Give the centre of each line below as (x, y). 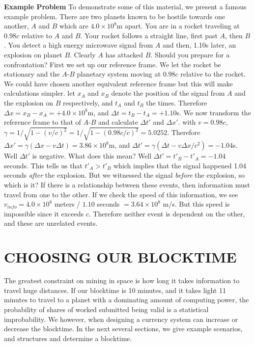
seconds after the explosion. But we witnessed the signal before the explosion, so (124, 175)
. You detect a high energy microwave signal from (79, 45)
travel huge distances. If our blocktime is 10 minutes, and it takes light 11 (115, 290)
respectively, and (88, 102)
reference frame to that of (42, 122)
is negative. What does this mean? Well (92, 156)
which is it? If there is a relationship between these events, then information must (127, 185)
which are (74, 26)
